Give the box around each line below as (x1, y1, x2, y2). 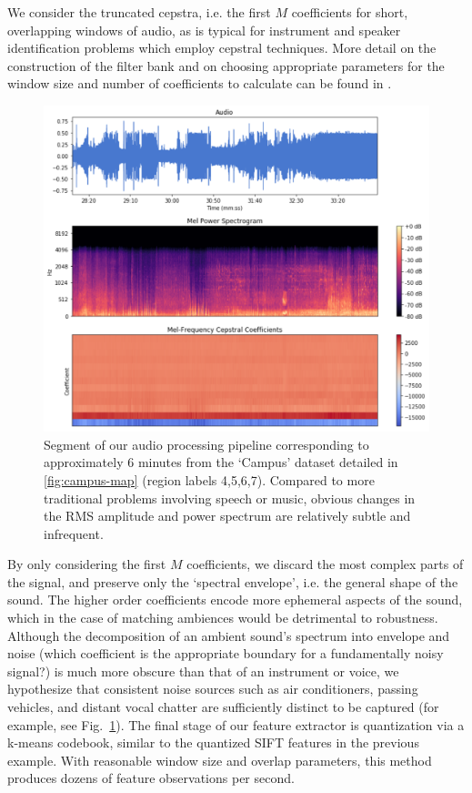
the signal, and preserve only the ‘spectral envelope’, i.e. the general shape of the (7, 572, 458, 591)
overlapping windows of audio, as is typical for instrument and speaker (7, 20, 401, 39)
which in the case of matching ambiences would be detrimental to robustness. (7, 608, 438, 627)
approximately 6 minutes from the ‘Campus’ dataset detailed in (44, 452, 398, 472)
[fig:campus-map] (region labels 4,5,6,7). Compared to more (44, 470, 375, 489)
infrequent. (44, 524, 104, 543)
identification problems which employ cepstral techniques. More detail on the (7, 38, 437, 57)
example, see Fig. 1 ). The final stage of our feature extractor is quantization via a (7, 715, 465, 734)
